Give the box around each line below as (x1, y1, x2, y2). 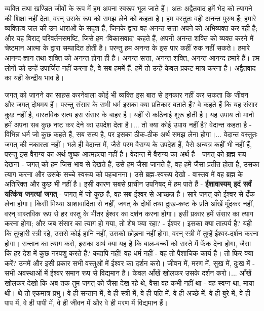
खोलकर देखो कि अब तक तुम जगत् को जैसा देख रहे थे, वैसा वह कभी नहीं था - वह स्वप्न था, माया (5, 278, 254, 288)
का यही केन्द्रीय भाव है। (5, 72, 64, 83)
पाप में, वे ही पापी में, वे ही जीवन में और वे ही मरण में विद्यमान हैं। (5, 297, 168, 308)
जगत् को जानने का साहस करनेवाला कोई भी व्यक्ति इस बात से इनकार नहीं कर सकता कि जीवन (5, 89, 248, 100)
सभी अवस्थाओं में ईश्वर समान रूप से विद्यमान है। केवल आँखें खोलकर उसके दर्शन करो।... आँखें (5, 268, 252, 278)
